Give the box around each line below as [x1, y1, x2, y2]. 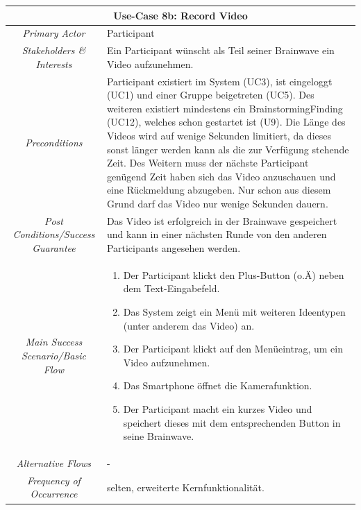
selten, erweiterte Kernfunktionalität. [106, 479, 265, 494]
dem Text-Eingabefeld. [123, 281, 220, 296]
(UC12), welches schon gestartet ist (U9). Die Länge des [106, 114, 346, 129]
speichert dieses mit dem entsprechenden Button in [123, 415, 341, 430]
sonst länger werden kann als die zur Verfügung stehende [106, 142, 349, 156]
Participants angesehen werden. [106, 241, 241, 255]
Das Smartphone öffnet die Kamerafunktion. [123, 378, 312, 393]
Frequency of [26, 473, 81, 487]
